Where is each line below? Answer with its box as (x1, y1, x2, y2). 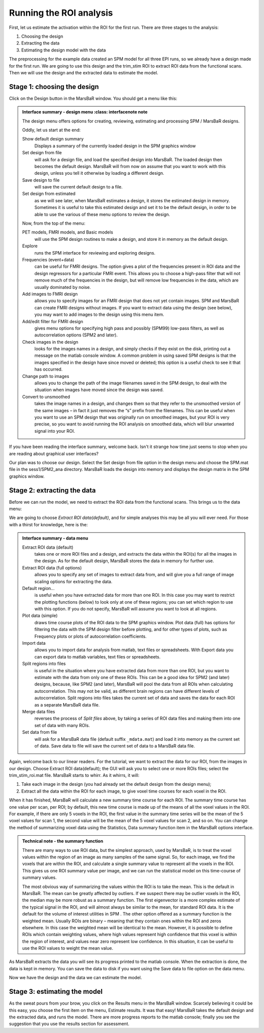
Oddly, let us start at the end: (22, 127, 81, 133)
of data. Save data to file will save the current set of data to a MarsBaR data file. (34, 743, 195, 749)
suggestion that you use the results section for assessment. (9, 1021, 130, 1027)
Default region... (22, 585, 55, 591)
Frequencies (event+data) (22, 257, 74, 262)
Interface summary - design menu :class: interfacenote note (22, 109, 148, 115)
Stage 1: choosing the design (9, 82, 99, 91)
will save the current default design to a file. (34, 184, 123, 190)
